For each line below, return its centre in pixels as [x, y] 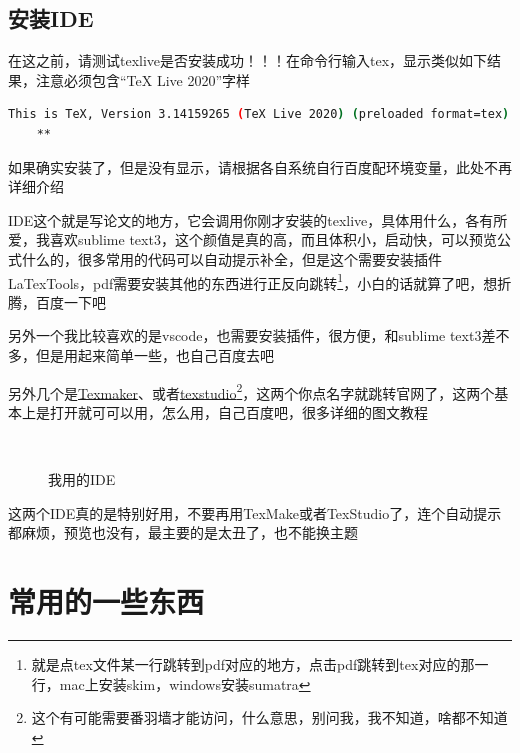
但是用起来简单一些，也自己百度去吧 [154, 354]
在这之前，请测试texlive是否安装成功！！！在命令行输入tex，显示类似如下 [248, 60]
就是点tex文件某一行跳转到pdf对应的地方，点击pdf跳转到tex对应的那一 [260, 663]
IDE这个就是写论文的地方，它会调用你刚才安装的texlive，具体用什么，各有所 [258, 219]
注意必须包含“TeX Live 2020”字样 [143, 79]
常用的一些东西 [106, 600]
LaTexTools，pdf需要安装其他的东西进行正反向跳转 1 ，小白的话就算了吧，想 [253, 281]
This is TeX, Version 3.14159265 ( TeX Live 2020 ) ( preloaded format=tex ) [259, 114]
